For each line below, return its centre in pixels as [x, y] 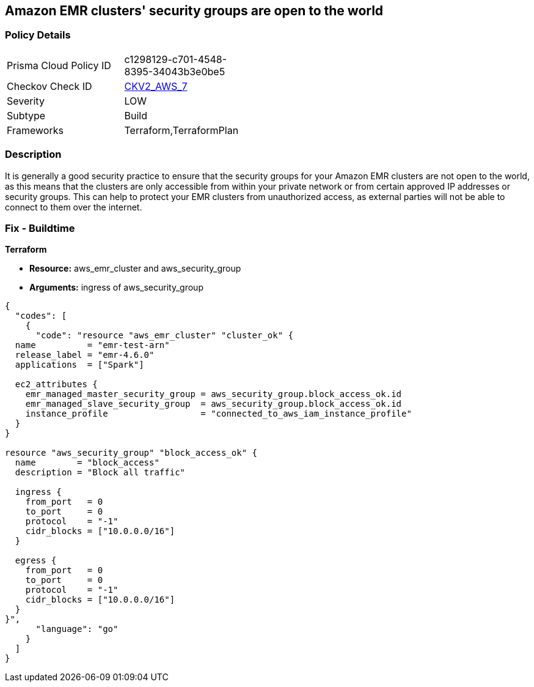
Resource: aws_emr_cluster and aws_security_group [135, 269]
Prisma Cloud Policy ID [59, 65]
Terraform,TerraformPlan [181, 130]
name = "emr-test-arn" [92, 345]
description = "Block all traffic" [100, 473]
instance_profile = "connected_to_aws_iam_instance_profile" [218, 414]
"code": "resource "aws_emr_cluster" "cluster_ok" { [165, 336]
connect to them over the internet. [74, 207]
